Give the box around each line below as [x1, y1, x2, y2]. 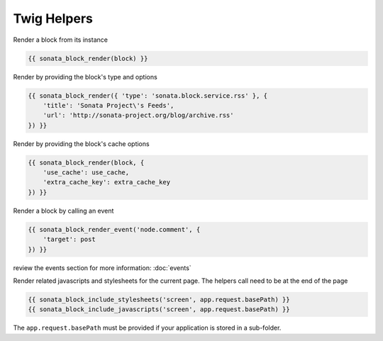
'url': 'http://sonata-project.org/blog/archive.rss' [43, 111, 234, 120]
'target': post [43, 235, 96, 244]
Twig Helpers [13, 11, 94, 26]
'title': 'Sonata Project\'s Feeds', [43, 101, 174, 109]
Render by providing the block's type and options [13, 72, 157, 81]
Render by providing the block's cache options [13, 139, 150, 148]
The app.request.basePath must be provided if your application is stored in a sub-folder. [13, 323, 282, 332]
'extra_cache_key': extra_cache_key [43, 178, 170, 186]
